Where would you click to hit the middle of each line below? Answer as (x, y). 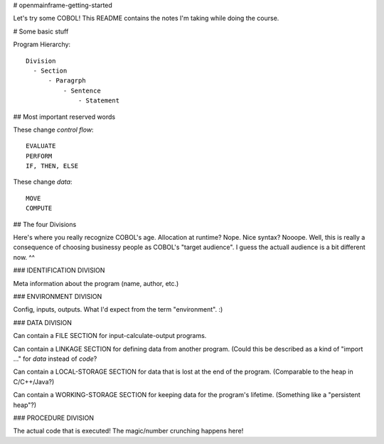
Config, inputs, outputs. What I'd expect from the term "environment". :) (118, 310)
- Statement (99, 101)
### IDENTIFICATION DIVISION (59, 270)
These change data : (43, 182)
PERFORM (39, 156)
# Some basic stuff (41, 31)
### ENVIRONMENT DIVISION (58, 296)
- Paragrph (67, 81)
